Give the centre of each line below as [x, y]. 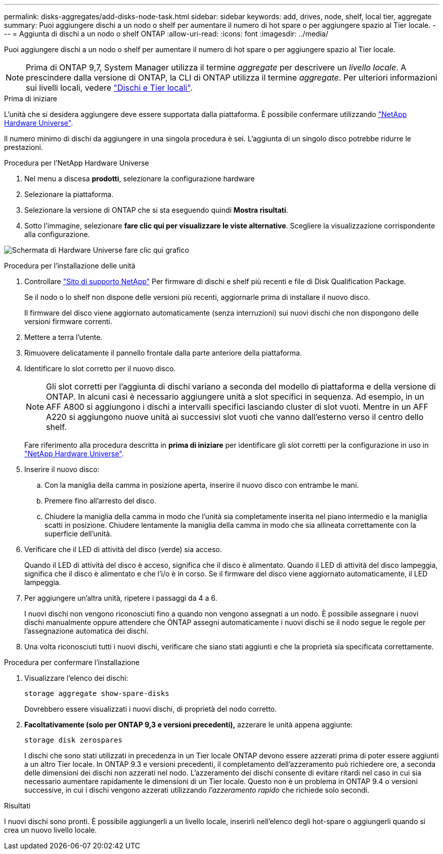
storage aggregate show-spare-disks [97, 693]
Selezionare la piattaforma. [69, 194]
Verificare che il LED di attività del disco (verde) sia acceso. [123, 549]
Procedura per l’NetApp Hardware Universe [77, 163]
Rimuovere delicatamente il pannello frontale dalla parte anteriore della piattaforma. [163, 353]
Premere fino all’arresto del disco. [100, 501]
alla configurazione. [57, 234]
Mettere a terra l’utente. [63, 337]
